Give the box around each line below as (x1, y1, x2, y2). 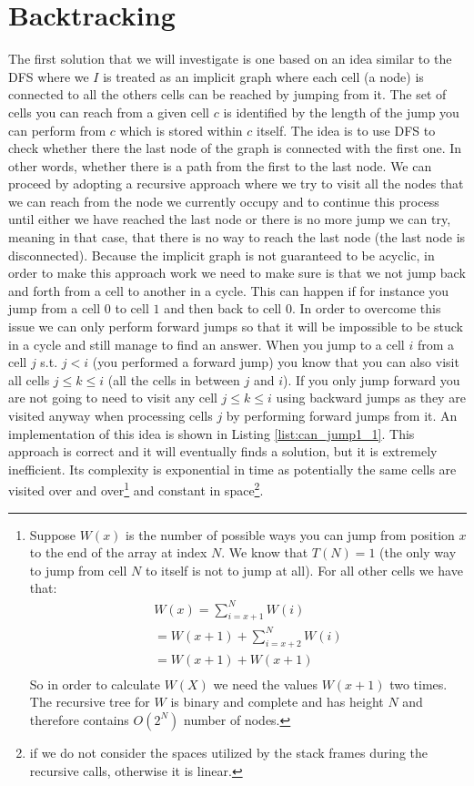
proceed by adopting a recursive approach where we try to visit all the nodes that (8, 174, 464, 193)
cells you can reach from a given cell (8, 102, 210, 121)
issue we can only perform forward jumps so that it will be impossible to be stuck (8, 317, 464, 336)
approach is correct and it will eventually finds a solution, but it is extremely (8, 442, 438, 461)
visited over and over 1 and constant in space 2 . (8, 478, 264, 500)
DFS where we (8, 66, 89, 86)
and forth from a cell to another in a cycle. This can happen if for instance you (8, 281, 449, 300)
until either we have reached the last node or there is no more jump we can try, (8, 209, 451, 229)
